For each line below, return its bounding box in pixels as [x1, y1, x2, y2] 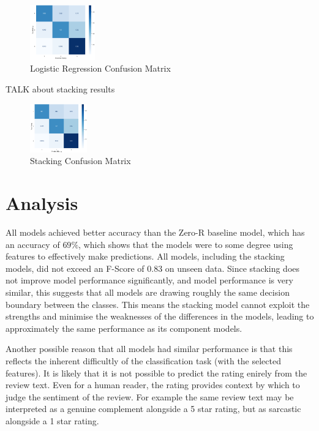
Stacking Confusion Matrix [30, 154, 131, 167]
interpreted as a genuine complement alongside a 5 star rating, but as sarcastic [6, 402, 301, 415]
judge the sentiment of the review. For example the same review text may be [6, 390, 294, 403]
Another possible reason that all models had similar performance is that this [6, 342, 293, 355]
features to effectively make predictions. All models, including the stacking [6, 250, 285, 263]
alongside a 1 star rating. [6, 414, 99, 427]
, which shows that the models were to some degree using [78, 238, 293, 250]
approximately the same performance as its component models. [6, 321, 242, 334]
